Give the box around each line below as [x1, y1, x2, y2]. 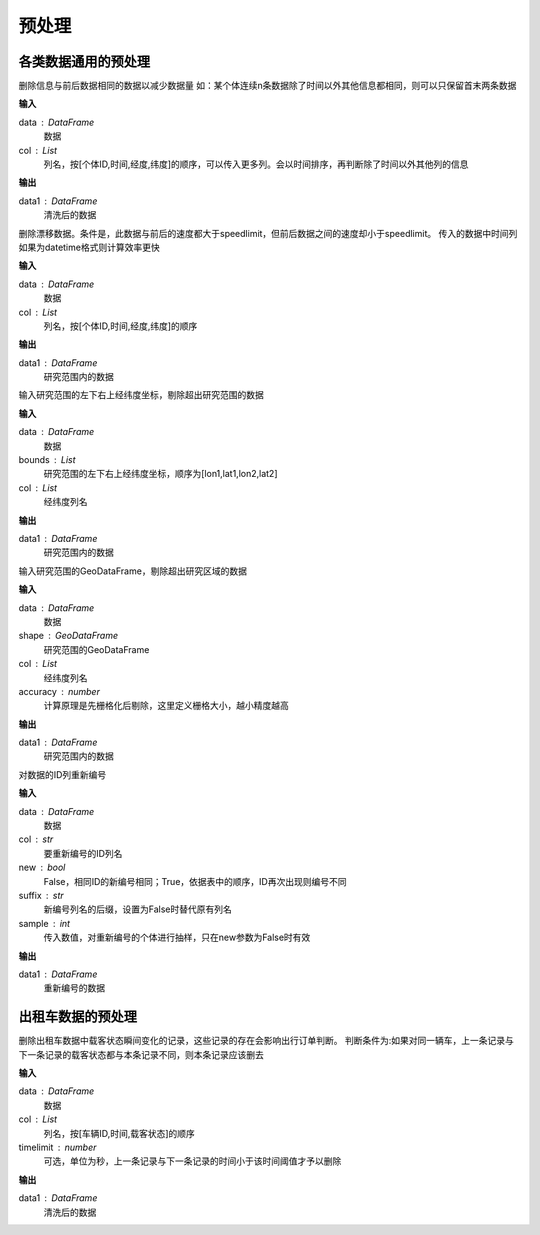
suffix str [18, 889, 64, 901]
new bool [18, 861, 66, 874]
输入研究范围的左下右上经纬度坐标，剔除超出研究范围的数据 [18, 389, 264, 401]
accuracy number [18, 685, 100, 697]
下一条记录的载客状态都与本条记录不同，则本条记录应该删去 [18, 1048, 264, 1060]
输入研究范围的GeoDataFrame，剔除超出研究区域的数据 [18, 565, 247, 577]
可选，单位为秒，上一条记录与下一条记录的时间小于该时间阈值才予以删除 [43, 1155, 342, 1167]
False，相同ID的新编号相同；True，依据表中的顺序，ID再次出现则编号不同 [43, 875, 347, 887]
